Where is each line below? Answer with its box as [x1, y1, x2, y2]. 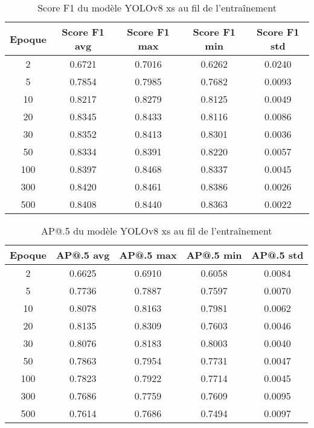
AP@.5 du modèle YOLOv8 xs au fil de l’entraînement [41, 224, 272, 238]
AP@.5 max [119, 248, 177, 262]
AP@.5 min [186, 248, 242, 262]
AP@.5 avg [56, 248, 110, 262]
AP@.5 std [251, 248, 304, 262]
